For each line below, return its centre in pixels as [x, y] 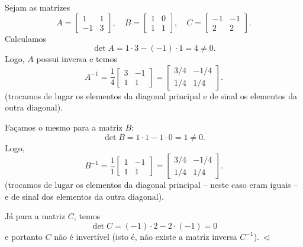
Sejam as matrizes [38, 7]
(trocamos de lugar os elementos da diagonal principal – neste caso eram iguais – [151, 185]
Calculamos [26, 38]
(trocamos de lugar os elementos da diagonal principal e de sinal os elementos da [151, 95]
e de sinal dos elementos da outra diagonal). [84, 196]
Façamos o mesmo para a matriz [64, 127]
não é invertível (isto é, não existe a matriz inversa [146, 236]
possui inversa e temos [77, 59]
